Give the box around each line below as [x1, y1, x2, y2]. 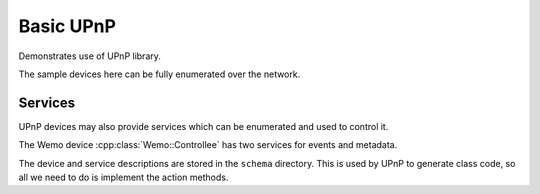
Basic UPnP [18, 15, 117, 37]
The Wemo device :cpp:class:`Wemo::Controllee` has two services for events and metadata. [18, 139, 398, 151]
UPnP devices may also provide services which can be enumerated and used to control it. [18, 120, 389, 132]
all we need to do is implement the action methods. [18, 171, 229, 184]
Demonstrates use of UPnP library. [18, 50, 162, 62]
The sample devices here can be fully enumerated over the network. [18, 68, 301, 80]
